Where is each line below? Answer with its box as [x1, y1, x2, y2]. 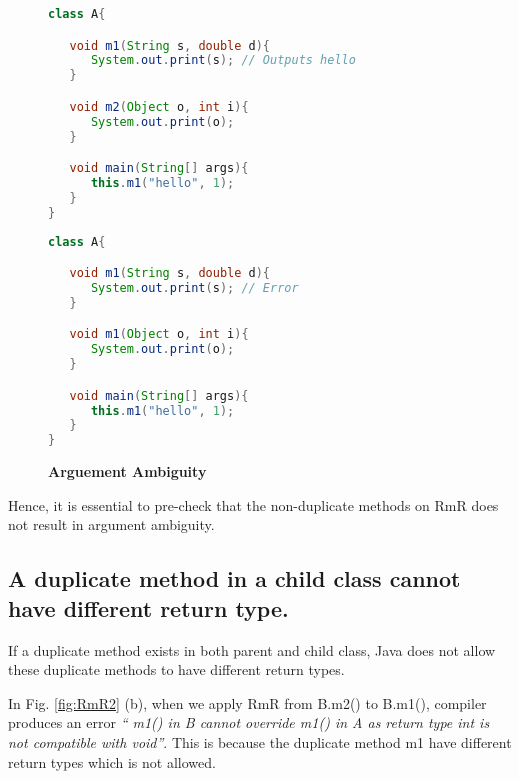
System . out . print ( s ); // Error [90, 281, 299, 295]
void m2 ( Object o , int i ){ [69, 99, 249, 114]
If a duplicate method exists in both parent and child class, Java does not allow [8, 639, 496, 660]
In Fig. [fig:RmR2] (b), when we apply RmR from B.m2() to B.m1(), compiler [8, 692, 487, 713]
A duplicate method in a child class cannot [8, 563, 461, 594]
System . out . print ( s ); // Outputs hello [90, 53, 356, 68]
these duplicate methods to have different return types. [8, 659, 345, 680]
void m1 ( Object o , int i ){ [69, 327, 249, 342]
